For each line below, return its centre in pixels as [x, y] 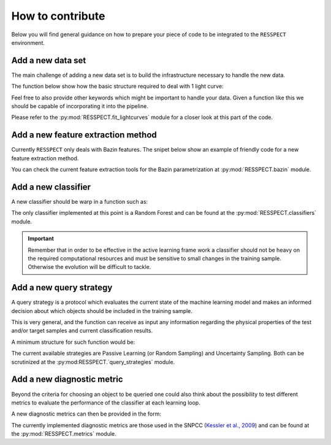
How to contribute [58, 16]
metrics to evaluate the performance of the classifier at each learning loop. [106, 403]
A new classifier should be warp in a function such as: [80, 202]
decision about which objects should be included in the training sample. [102, 311]
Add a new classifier [51, 187]
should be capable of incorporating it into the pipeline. [80, 106]
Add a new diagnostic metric [67, 380]
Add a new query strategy [62, 288]
